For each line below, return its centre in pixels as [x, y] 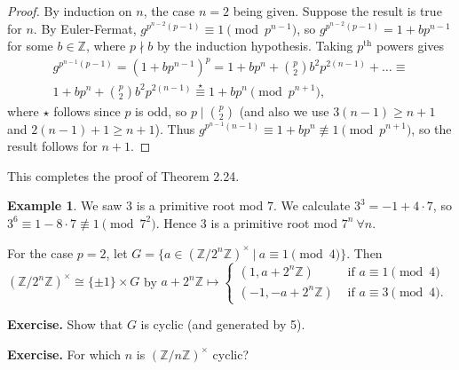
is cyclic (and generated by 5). [223, 324]
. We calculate [312, 205]
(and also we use [284, 110]
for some [30, 46]
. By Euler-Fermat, [85, 28]
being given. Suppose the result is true [337, 11]
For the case [40, 252]
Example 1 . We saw [65, 205]
